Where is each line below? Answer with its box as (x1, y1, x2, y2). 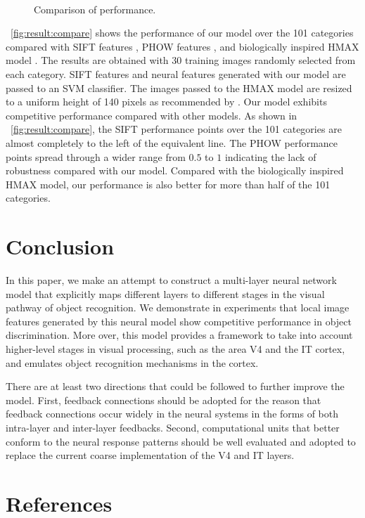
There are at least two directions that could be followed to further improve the (6, 379, 345, 394)
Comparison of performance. (34, 1, 156, 16)
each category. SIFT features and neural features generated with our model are (6, 66, 346, 81)
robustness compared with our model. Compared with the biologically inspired (6, 163, 344, 178)
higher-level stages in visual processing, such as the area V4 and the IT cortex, (6, 342, 345, 356)
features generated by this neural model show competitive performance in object (6, 313, 352, 328)
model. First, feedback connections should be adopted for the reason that (6, 392, 321, 407)
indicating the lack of (224, 149, 316, 164)
